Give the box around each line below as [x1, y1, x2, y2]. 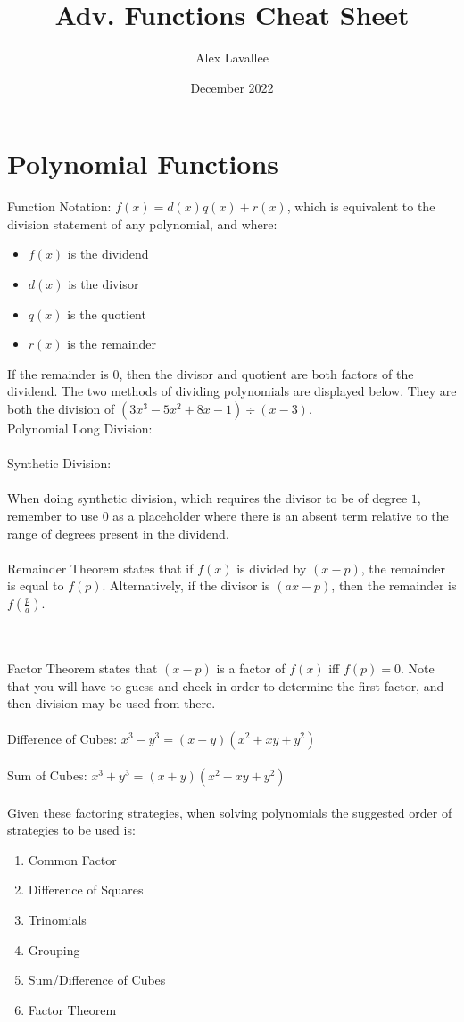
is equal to [7, 576, 64, 595]
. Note [400, 659, 435, 678]
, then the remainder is [331, 576, 457, 595]
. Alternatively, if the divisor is [102, 576, 270, 595]
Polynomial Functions [7, 145, 279, 182]
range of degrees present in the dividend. [7, 523, 229, 542]
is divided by [236, 558, 307, 577]
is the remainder [67, 334, 156, 353]
